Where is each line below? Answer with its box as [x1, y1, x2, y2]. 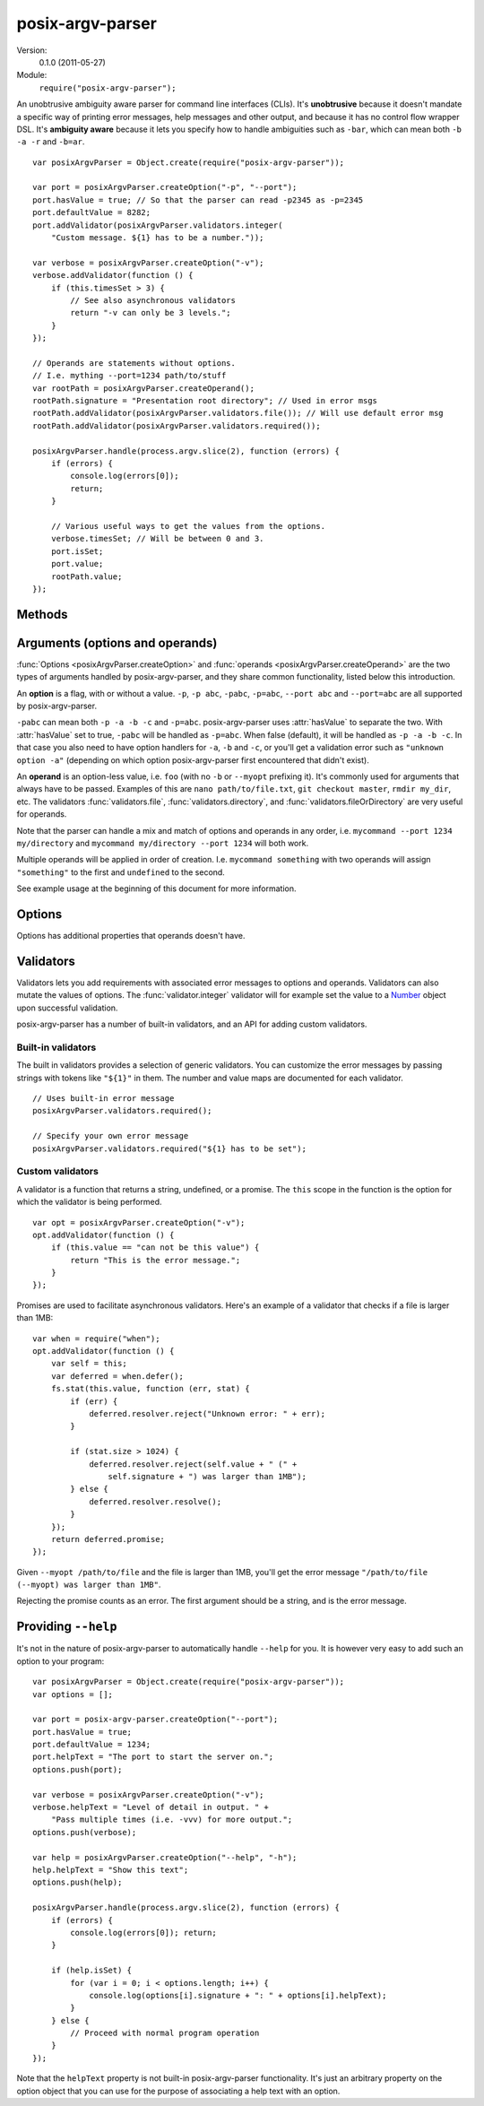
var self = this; [50, 1358, 127, 1369]
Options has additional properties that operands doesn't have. [16, 931, 246, 941]
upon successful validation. [16, 1002, 118, 1013]
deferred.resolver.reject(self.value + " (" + [89, 1459, 298, 1469]
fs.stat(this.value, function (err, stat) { [50, 1383, 250, 1394]
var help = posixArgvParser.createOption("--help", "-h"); [32, 1852, 298, 1862]
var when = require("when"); [32, 1333, 160, 1344]
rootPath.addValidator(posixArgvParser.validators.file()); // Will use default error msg [32, 408, 444, 419]
